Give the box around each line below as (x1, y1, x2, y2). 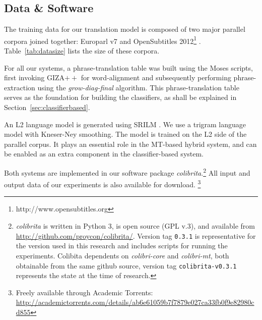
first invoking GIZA (4, 72, 65, 83)
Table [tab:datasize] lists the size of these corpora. (4, 45, 160, 56)
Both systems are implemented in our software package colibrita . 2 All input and (4, 166, 250, 178)
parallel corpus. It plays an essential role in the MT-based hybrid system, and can (4, 138, 257, 149)
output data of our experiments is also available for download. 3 (4, 178, 201, 189)
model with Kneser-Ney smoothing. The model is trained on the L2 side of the (4, 129, 247, 139)
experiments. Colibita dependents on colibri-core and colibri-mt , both (16, 250, 229, 260)
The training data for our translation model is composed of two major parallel (4, 24, 245, 34)
